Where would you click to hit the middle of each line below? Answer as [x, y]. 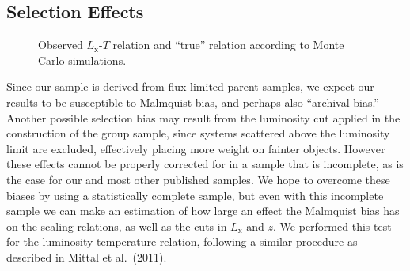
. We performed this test [332, 226]
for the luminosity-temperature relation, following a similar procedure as [182, 241]
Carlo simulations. [82, 60]
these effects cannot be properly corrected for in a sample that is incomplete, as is [205, 164]
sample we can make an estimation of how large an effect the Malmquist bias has [203, 211]
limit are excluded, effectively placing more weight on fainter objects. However [196, 148]
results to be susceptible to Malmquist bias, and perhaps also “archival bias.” [193, 102]
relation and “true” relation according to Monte [228, 45]
